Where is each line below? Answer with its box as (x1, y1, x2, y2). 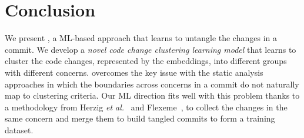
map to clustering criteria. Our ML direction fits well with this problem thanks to (5, 89, 300, 102)
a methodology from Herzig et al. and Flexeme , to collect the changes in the (5, 100, 288, 113)
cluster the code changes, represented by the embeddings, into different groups (5, 55, 287, 67)
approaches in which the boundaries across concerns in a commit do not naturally (5, 78, 299, 90)
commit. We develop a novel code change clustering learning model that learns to (5, 43, 296, 55)
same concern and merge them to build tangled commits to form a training (5, 112, 275, 124)
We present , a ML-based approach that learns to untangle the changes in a (5, 32, 277, 44)
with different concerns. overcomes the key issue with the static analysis (5, 66, 263, 78)
